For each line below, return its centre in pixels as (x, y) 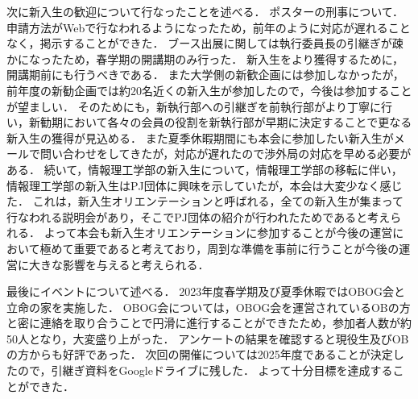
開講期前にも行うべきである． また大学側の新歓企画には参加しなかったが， (205, 75)
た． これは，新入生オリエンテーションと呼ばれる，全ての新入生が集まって (205, 201)
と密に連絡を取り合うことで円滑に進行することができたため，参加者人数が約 (209, 323)
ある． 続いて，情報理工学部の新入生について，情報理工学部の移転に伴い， (205, 169)
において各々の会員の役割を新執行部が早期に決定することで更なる (237, 122)
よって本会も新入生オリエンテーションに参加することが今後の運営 (218, 233)
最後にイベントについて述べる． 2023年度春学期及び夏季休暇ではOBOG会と (206, 291)
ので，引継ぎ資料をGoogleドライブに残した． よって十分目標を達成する (205, 370)
